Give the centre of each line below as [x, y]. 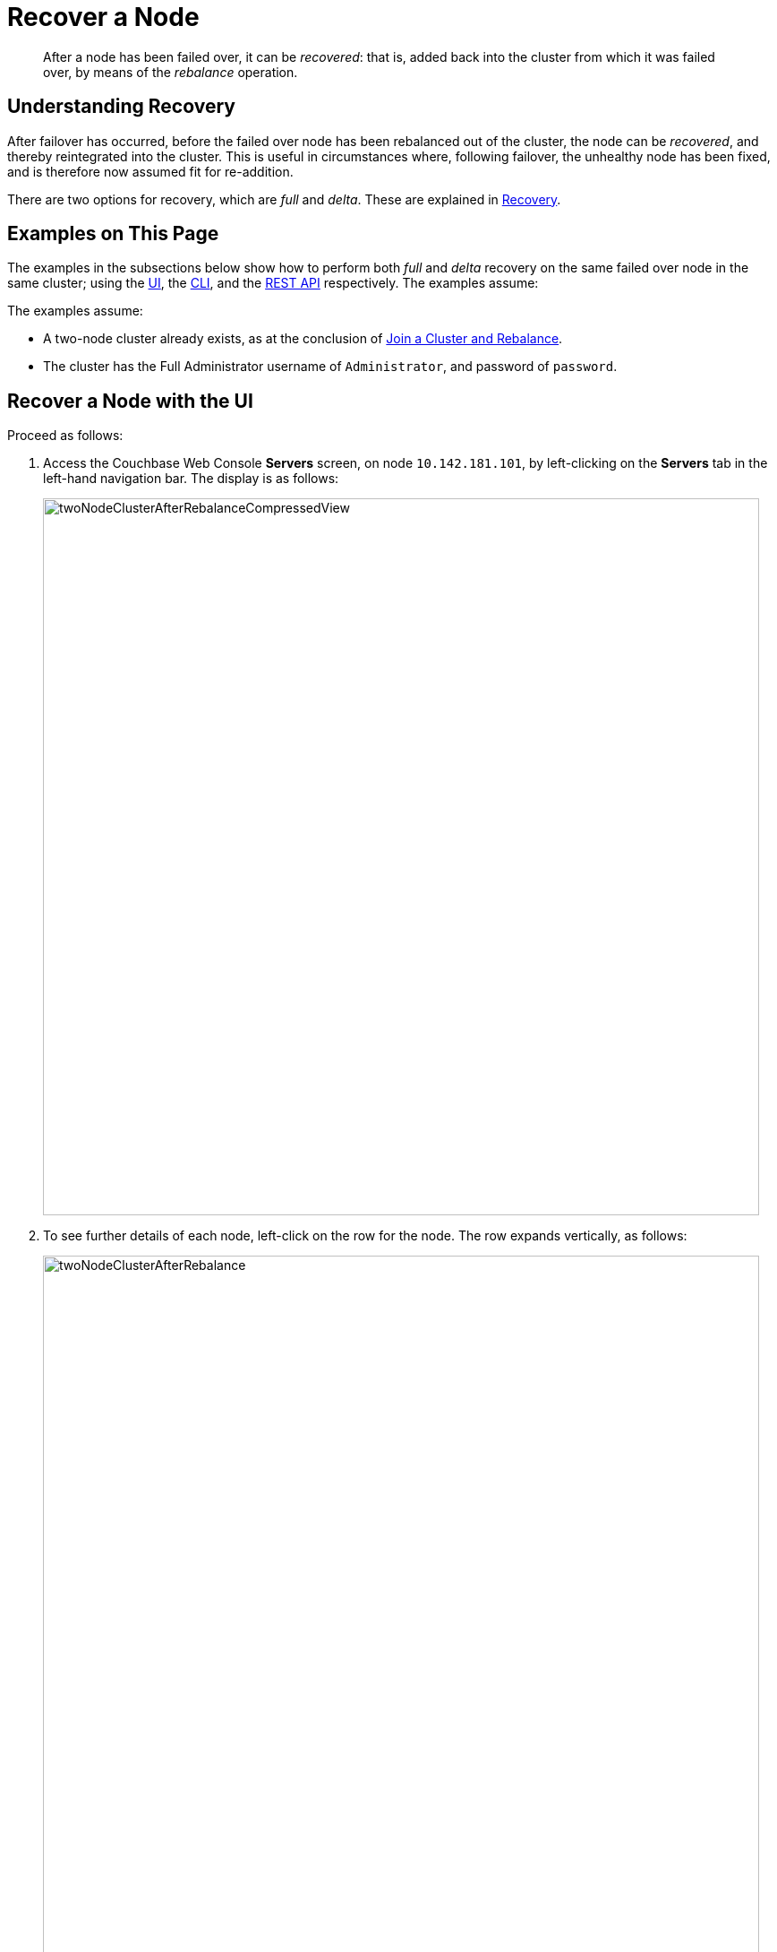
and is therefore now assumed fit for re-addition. [150, 171]
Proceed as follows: [65, 436]
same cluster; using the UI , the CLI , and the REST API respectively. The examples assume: [273, 283]
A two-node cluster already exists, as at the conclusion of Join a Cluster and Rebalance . [303, 339]
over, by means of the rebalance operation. [171, 72]
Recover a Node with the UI [130, 401]
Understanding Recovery [121, 107]
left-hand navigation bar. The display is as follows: [191, 479]
